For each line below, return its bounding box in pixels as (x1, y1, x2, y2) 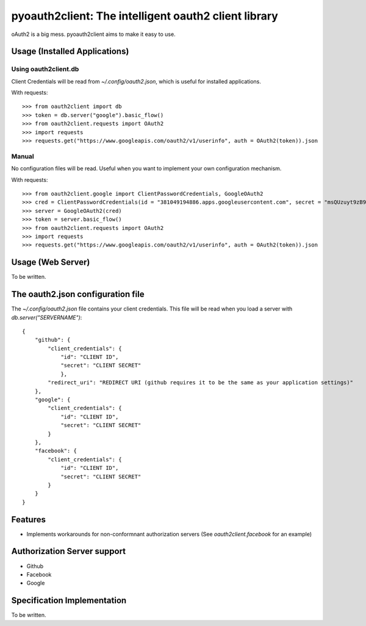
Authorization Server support (11, 546, 126, 556)
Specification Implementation (11, 595, 127, 606)
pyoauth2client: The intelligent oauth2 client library (11, 9, 279, 23)
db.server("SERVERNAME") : (11, 314, 82, 321)
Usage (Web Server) (11, 257, 90, 268)
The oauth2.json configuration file (11, 289, 145, 300)
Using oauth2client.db (11, 65, 79, 73)
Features (11, 514, 46, 525)
